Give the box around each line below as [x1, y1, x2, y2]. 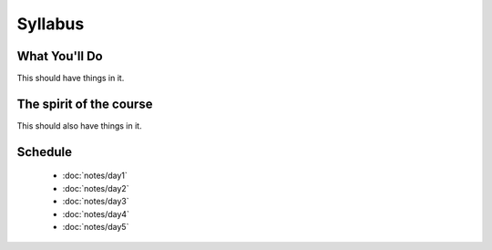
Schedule [16, 144, 73, 160]
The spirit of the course [16, 96, 153, 111]
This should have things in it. [16, 73, 125, 84]
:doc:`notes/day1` [62, 170, 128, 182]
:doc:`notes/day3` [62, 196, 129, 207]
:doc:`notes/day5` [62, 221, 129, 232]
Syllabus [16, 14, 85, 34]
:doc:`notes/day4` [62, 208, 129, 219]
